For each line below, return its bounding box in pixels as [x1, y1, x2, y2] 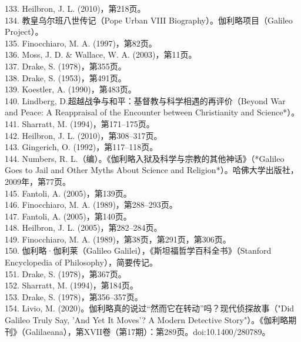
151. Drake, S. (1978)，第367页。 [5, 267, 126, 280]
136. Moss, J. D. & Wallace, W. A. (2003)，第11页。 [5, 48, 197, 61]
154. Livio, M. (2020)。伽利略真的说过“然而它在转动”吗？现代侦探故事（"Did [5, 302, 295, 314]
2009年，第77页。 [5, 175, 71, 187]
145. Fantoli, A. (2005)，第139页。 [5, 187, 132, 199]
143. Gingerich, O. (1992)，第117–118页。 [5, 141, 158, 153]
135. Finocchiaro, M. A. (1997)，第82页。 [5, 36, 157, 49]
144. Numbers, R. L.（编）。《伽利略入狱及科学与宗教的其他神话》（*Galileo [5, 152, 285, 164]
